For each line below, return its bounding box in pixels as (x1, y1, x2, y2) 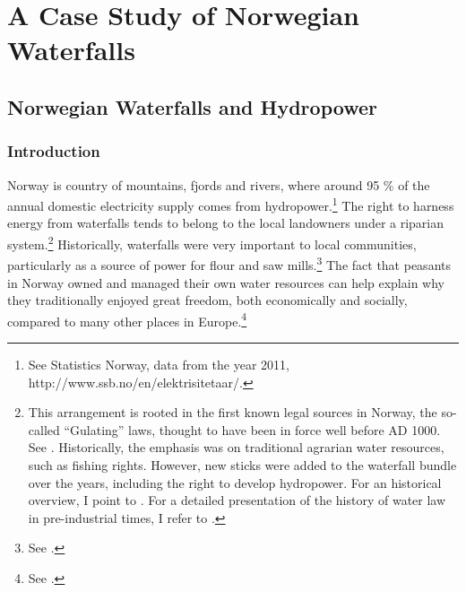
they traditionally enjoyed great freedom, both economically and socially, (7, 291, 408, 309)
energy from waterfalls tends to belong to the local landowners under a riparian (7, 213, 444, 232)
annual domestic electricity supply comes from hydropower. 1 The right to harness (7, 194, 454, 214)
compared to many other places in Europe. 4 (7, 309, 247, 330)
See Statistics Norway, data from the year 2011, (28, 354, 289, 373)
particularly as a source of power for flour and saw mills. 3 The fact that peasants (7, 253, 451, 274)
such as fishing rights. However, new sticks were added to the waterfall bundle (28, 455, 457, 474)
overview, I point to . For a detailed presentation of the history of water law (28, 491, 446, 509)
